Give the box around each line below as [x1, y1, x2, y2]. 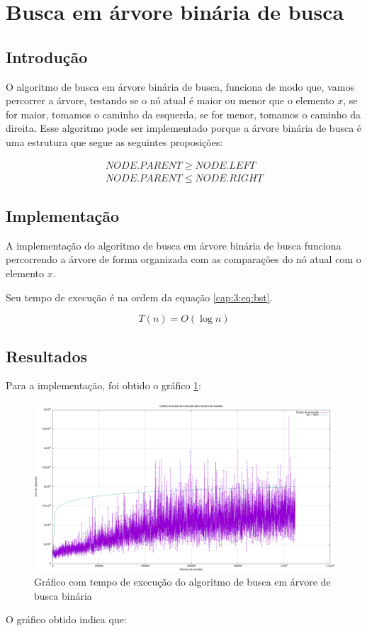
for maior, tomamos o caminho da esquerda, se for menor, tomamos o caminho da [6, 106, 361, 121]
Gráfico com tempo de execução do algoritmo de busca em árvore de [34, 574, 331, 589]
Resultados [6, 345, 87, 367]
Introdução [6, 45, 88, 67]
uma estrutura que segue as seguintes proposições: [6, 134, 223, 149]
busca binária [34, 588, 92, 603]
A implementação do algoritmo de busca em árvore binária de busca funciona [6, 238, 341, 252]
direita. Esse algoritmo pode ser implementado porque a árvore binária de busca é [6, 121, 362, 135]
